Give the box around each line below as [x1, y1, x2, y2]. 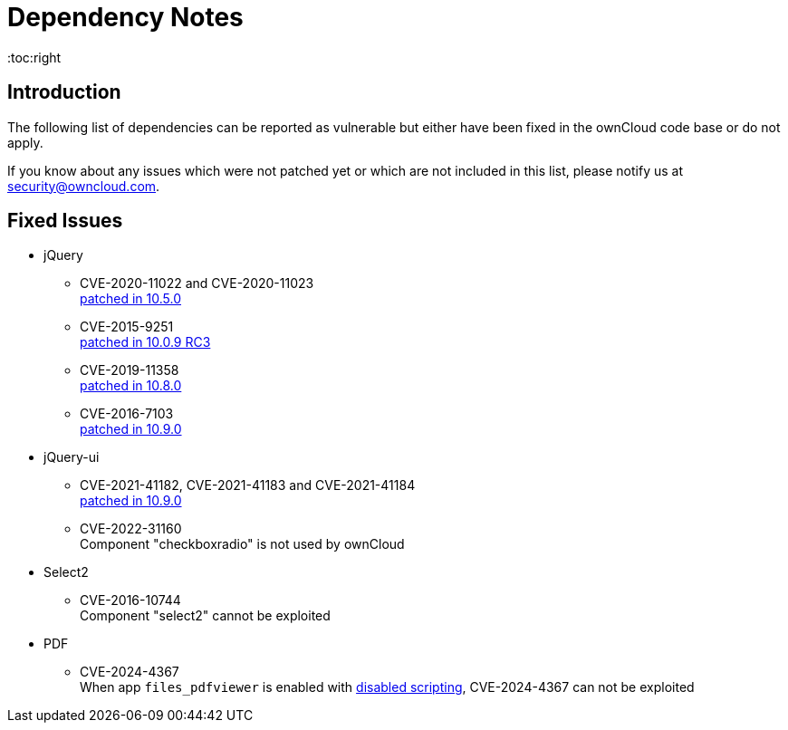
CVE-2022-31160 [80, 521, 182, 537]
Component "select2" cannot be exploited [80, 608, 331, 624]
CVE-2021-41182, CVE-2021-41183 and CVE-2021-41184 [80, 477, 416, 494]
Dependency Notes [7, 2, 244, 33]
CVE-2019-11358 [80, 362, 179, 379]
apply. [7, 134, 43, 150]
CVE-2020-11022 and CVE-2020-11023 [80, 275, 314, 292]
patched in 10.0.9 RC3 [80, 334, 211, 351]
